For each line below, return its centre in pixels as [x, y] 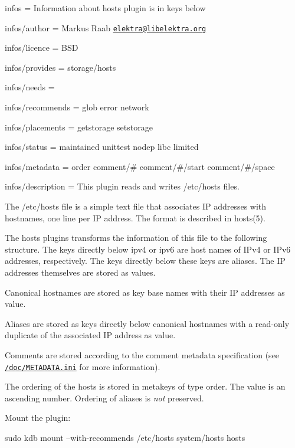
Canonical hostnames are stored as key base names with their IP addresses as [145, 292]
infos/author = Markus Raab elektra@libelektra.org [106, 27]
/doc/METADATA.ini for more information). [83, 366]
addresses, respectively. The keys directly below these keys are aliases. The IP [145, 261]
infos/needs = [30, 87]
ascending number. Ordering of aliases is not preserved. [104, 398]
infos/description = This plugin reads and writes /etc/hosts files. [122, 186]
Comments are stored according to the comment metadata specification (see [142, 354]
